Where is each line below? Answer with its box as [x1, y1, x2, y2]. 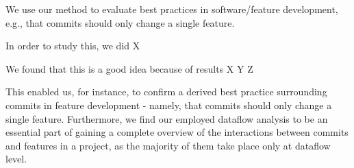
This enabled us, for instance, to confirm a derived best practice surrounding [5, 84, 327, 99]
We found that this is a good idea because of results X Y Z [5, 61, 253, 75]
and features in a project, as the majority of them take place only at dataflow [5, 138, 331, 152]
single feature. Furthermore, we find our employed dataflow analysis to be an [5, 111, 328, 125]
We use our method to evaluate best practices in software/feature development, [5, 2, 338, 16]
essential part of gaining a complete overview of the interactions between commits [5, 125, 349, 139]
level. [5, 152, 27, 166]
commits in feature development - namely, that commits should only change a [5, 97, 332, 112]
